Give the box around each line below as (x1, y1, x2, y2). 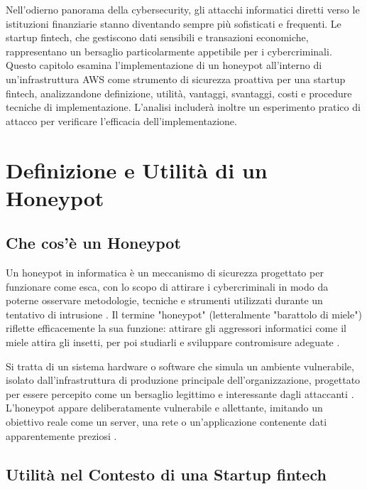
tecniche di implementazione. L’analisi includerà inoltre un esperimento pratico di (6, 100, 361, 114)
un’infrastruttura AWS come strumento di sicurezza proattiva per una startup (6, 71, 346, 86)
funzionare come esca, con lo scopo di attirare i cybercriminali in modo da (6, 279, 329, 294)
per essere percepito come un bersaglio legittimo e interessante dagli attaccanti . (6, 386, 354, 401)
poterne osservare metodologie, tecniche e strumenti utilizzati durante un (6, 293, 323, 308)
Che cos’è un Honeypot (6, 232, 181, 254)
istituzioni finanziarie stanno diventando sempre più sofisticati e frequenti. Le (6, 16, 341, 31)
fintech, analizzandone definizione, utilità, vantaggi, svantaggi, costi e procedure (6, 85, 352, 100)
